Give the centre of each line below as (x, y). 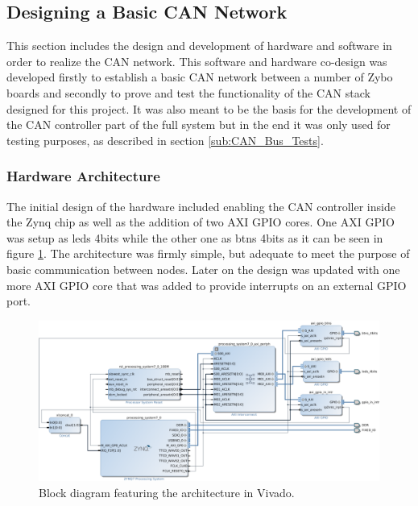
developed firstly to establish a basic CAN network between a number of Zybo (200, 77)
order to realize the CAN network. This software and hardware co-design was (197, 61)
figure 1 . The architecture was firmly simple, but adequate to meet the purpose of (208, 253)
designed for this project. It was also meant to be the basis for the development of (209, 108)
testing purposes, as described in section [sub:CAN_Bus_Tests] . (165, 140)
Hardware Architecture (83, 176)
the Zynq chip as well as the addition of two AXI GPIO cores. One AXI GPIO (201, 222)
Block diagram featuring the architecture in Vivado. (167, 492)
